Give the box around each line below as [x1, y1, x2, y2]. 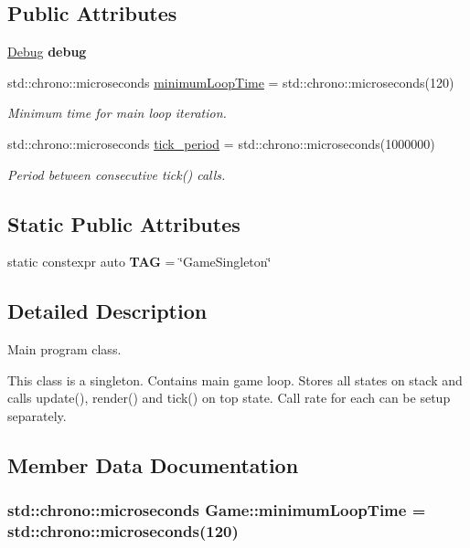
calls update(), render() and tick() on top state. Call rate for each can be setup [7, 388, 451, 407]
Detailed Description [7, 297, 208, 325]
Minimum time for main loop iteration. [7, 103, 227, 122]
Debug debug [7, 42, 87, 61]
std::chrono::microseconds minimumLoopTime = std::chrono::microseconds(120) [7, 72, 454, 91]
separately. [7, 406, 67, 425]
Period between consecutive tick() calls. [7, 164, 226, 184]
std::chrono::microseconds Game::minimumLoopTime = [7, 499, 426, 522]
